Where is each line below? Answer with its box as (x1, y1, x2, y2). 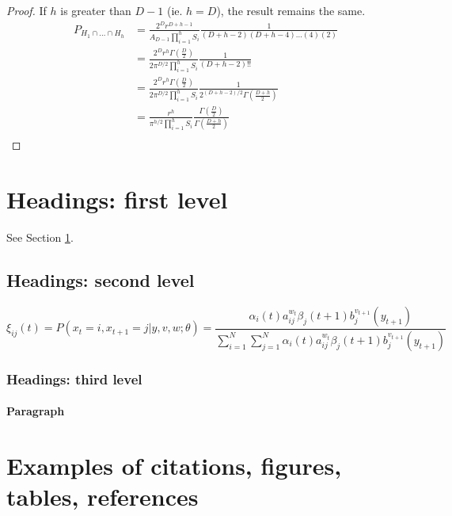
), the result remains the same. (216, 2, 366, 18)
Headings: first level (6, 183, 228, 216)
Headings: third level (6, 369, 142, 388)
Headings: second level (6, 268, 195, 292)
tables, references (6, 480, 199, 513)
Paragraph (6, 403, 65, 419)
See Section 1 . (6, 229, 74, 246)
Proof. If (6, 2, 47, 18)
